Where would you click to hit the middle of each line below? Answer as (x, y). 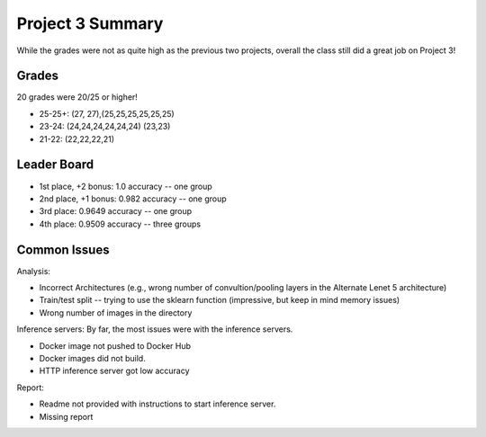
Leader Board (55, 165)
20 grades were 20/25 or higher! (77, 97)
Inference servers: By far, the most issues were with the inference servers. (155, 329)
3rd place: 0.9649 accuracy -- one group (116, 211)
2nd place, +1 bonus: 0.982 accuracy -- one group (133, 199)
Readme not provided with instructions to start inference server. (157, 404)
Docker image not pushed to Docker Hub (115, 345)
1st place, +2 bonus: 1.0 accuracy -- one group (126, 186)
